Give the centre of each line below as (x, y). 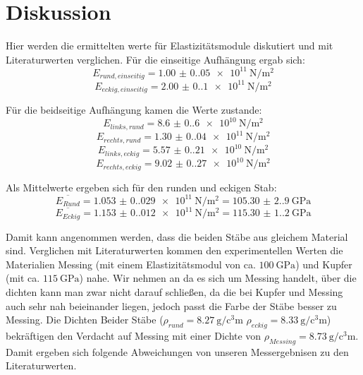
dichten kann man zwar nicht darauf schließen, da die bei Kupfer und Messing (174, 292)
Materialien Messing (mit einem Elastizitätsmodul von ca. (131, 264)
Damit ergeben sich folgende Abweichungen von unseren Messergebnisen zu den (177, 351)
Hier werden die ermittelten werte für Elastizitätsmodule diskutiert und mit (170, 46)
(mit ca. (23, 278)
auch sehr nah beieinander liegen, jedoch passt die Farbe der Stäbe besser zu (171, 305)
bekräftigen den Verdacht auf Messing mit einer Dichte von (134, 336)
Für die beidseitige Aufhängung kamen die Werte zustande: (134, 110)
